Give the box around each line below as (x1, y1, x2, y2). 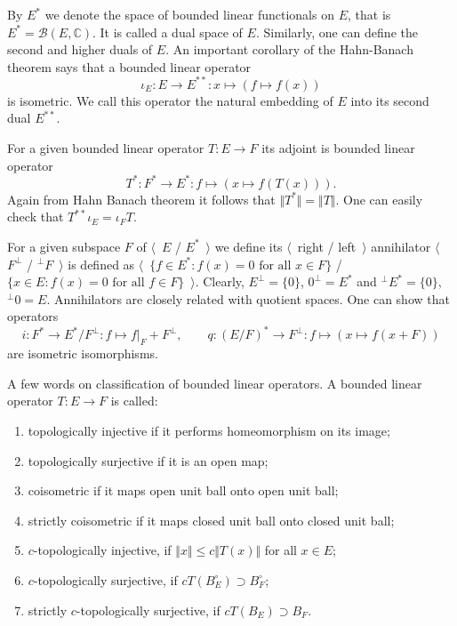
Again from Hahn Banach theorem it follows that (7, 189, 276, 208)
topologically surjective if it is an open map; (28, 451, 269, 469)
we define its (214, 237, 283, 255)
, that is (347, 5, 391, 23)
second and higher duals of (7, 40, 153, 59)
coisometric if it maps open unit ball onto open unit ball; (28, 481, 339, 500)
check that (7, 207, 64, 226)
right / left (297, 237, 357, 255)
